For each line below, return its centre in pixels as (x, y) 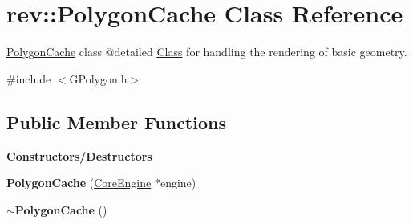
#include (29, 78)
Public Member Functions (116, 122)
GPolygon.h (98, 78)
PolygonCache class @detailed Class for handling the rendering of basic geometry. (207, 52)
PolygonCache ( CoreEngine (79, 183)
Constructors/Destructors (79, 155)
